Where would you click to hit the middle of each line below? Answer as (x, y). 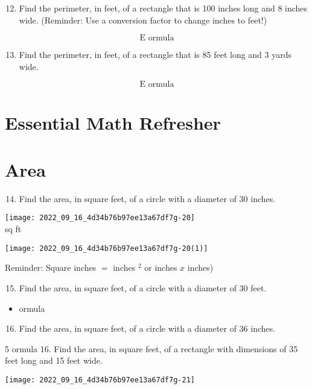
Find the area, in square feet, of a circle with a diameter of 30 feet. (143, 287)
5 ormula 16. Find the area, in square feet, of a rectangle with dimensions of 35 (151, 348)
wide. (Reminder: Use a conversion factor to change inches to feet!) (143, 20)
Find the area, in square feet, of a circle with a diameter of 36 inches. (147, 328)
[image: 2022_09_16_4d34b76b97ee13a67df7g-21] (100, 380)
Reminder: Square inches (51, 267)
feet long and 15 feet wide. (54, 360)
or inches (161, 267)
